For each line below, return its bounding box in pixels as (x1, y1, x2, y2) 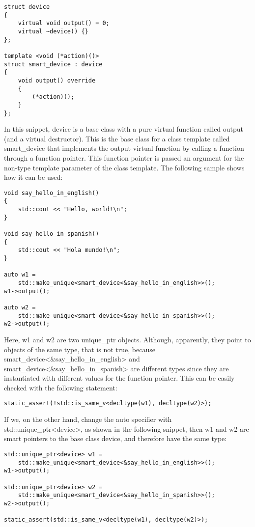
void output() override (18, 77, 96, 84)
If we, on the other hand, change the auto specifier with (4, 414, 172, 424)
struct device (4, 3, 50, 10)
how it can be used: (4, 172, 63, 182)
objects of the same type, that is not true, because (4, 344, 155, 354)
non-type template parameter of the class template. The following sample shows (4, 162, 245, 172)
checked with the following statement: (4, 382, 117, 392)
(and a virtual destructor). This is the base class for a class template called (4, 133, 230, 143)
